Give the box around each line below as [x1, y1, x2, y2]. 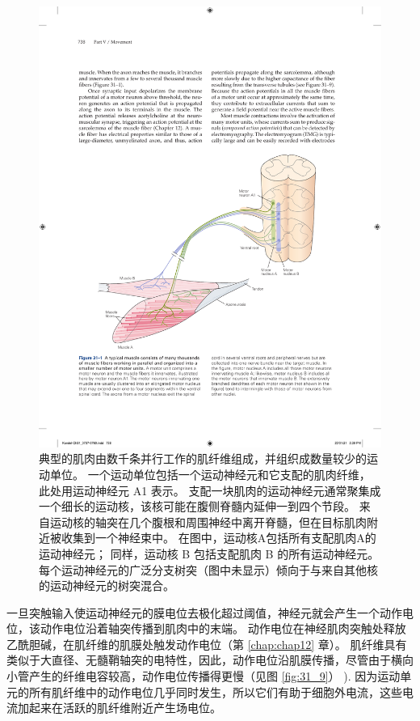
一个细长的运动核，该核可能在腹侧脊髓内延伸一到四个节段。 [39, 498, 355, 515]
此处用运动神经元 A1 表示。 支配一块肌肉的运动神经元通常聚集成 [39, 481, 381, 498]
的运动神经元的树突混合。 [39, 577, 174, 594]
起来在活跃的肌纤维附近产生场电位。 [28, 699, 221, 716]
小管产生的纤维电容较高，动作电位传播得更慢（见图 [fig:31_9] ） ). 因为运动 [6, 668, 401, 685]
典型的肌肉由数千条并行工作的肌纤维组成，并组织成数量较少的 [39, 450, 367, 467]
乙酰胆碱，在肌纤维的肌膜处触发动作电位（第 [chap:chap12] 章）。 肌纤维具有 [6, 635, 407, 652]
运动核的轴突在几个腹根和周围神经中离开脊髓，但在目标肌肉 [49, 513, 367, 530]
